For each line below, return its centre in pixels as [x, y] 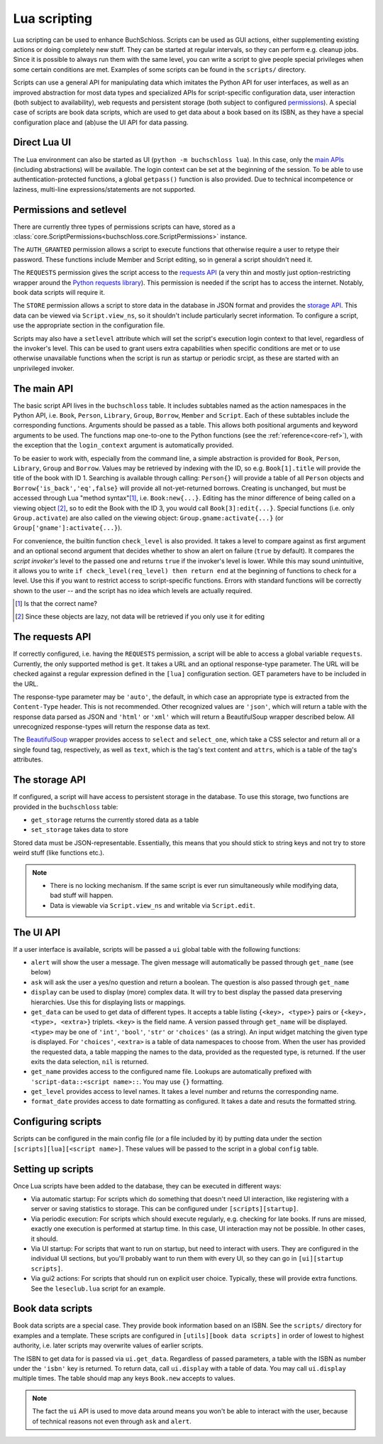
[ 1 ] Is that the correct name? [56, 604]
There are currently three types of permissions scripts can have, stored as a [124, 227]
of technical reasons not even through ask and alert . [112, 1421]
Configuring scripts [57, 1122]
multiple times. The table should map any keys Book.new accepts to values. [124, 1379]
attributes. [28, 759]
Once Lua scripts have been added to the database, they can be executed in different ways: [147, 1185]
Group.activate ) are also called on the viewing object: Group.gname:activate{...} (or [148, 518]
